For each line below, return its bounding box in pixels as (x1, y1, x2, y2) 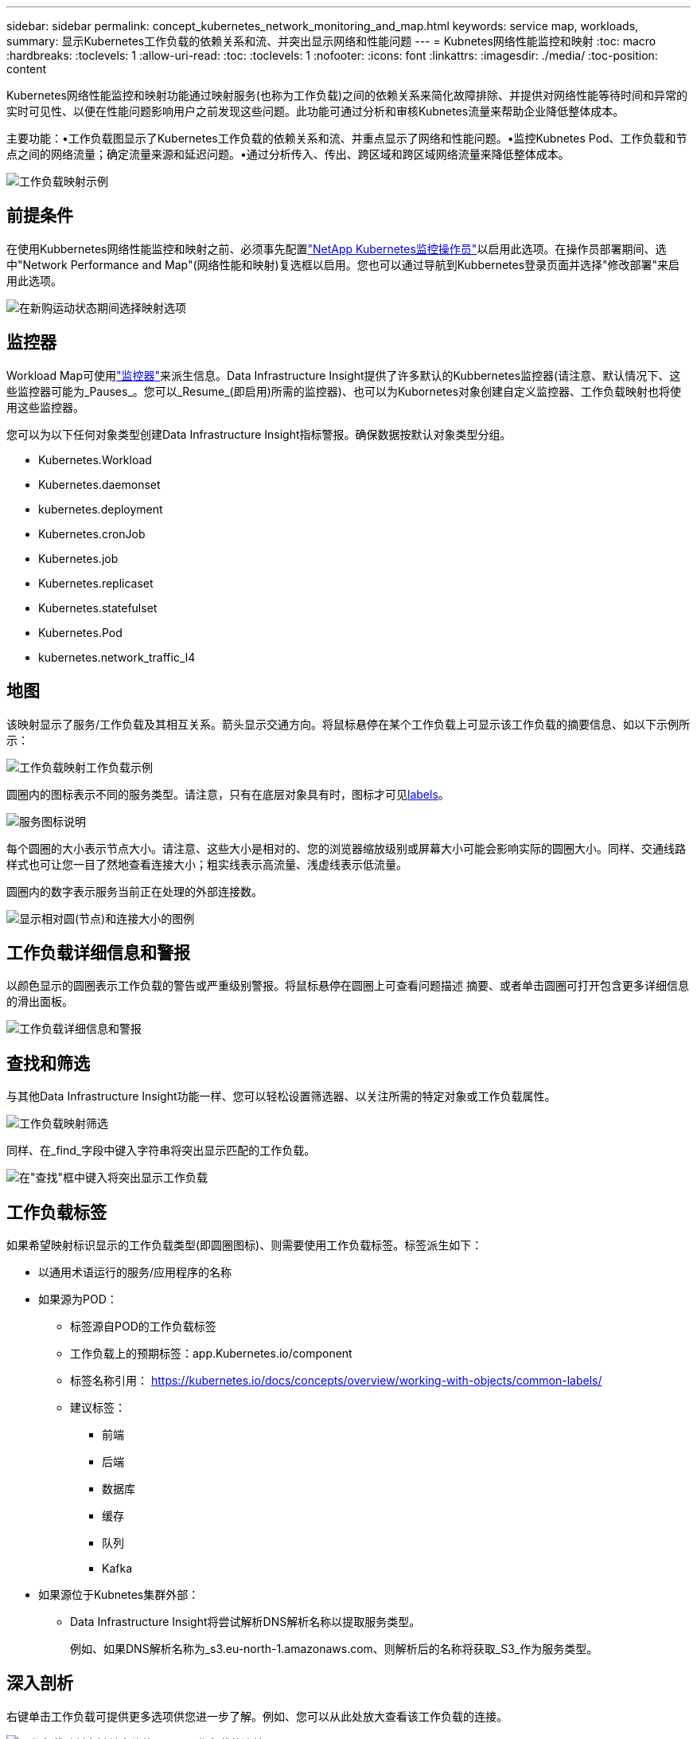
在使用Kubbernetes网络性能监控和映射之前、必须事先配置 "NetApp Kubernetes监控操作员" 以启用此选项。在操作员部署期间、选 (6, 241, 667, 256)
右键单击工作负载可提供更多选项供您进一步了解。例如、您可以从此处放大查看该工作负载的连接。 (6, 1709, 508, 1723)
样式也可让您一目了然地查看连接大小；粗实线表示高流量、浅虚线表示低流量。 (6, 857, 407, 871)
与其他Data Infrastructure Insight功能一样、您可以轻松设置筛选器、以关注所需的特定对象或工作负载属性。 (6, 1089, 556, 1104)
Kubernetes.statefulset (38, 600, 158, 615)
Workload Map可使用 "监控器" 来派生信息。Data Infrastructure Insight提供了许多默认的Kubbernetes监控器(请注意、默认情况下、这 (6, 368, 681, 382)
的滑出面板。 (6, 995, 73, 1009)
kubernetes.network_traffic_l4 (38, 650, 196, 664)
